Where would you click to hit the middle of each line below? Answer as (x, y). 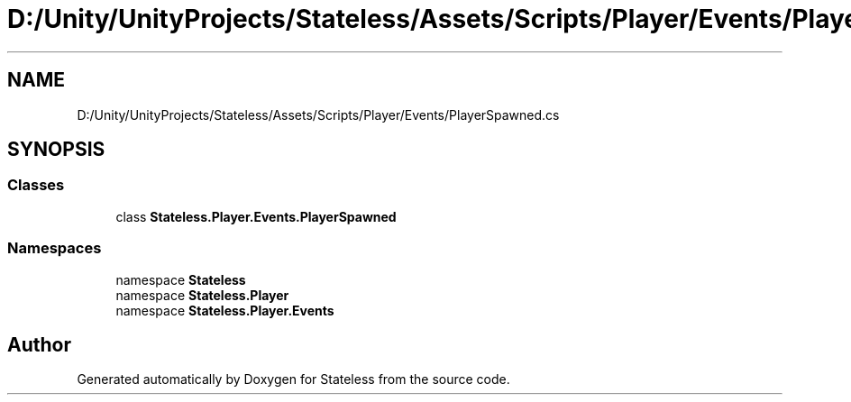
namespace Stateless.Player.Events (225, 310)
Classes (36, 185)
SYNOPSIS (56, 150)
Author (39, 344)
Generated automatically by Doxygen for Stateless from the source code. (293, 379)
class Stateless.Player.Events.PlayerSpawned (256, 216)
